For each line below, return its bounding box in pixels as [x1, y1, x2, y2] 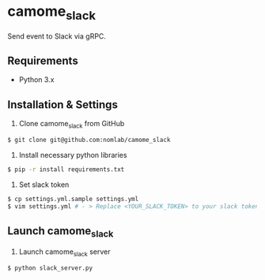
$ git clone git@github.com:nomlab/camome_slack [7, 136, 171, 144]
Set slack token [18, 180, 70, 189]
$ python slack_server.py [7, 264, 93, 272]
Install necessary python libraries [18, 150, 127, 159]
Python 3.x [18, 75, 55, 84]
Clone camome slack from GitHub [18, 119, 125, 130]
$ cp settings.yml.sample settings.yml [7, 195, 139, 203]
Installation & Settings [7, 98, 118, 111]
